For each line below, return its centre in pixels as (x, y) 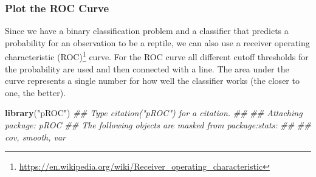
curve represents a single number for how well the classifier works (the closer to (152, 81)
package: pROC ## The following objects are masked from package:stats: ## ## (158, 125)
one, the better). (35, 92)
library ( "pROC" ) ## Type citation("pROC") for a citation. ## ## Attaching (154, 113)
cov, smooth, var (36, 137)
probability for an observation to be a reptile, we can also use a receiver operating (157, 42)
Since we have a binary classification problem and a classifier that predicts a (147, 31)
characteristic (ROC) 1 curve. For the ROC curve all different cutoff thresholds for (157, 56)
